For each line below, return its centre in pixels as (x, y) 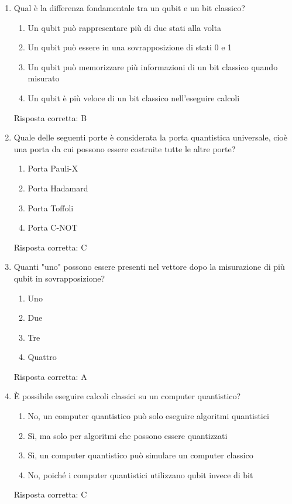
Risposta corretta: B (50, 117)
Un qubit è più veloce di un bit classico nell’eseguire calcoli (134, 97)
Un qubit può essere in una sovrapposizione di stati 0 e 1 (130, 47)
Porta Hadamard (58, 188)
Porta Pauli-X (53, 168)
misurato (44, 78)
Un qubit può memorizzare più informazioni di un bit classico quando (153, 66)
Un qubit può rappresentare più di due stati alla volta (125, 27)
